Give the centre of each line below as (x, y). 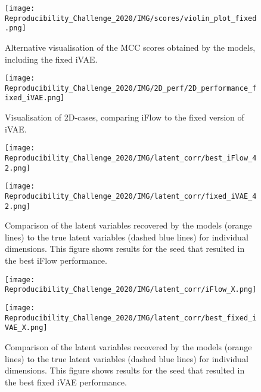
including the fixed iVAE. (51, 59)
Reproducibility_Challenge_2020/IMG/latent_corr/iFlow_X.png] (131, 290)
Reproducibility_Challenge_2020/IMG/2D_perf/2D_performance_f (131, 88)
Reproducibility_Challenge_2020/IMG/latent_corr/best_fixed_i (131, 318)
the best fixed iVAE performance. (66, 382)
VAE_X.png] (26, 328)
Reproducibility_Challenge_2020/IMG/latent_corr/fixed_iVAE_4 (131, 196)
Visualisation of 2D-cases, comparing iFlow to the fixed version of (125, 117)
